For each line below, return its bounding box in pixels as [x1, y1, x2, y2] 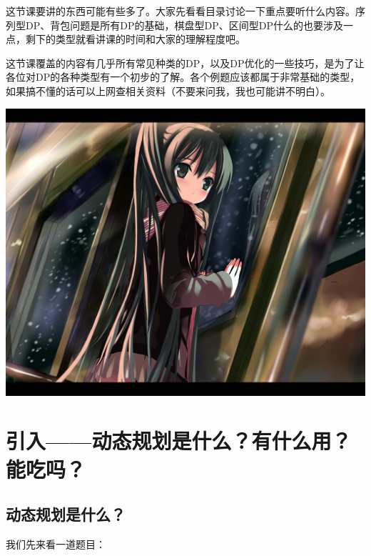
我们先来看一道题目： [6, 537, 106, 552]
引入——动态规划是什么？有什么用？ [6, 426, 352, 455]
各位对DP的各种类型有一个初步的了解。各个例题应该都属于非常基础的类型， [6, 69, 360, 84]
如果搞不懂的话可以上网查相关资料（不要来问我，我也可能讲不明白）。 [6, 83, 330, 98]
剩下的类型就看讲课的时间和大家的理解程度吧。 [25, 31, 245, 46]
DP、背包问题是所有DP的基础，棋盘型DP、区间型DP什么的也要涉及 [25, 17, 343, 32]
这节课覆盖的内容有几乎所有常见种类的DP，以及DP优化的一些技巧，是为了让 [6, 55, 365, 70]
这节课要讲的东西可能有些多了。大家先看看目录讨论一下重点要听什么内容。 [6, 4, 355, 18]
